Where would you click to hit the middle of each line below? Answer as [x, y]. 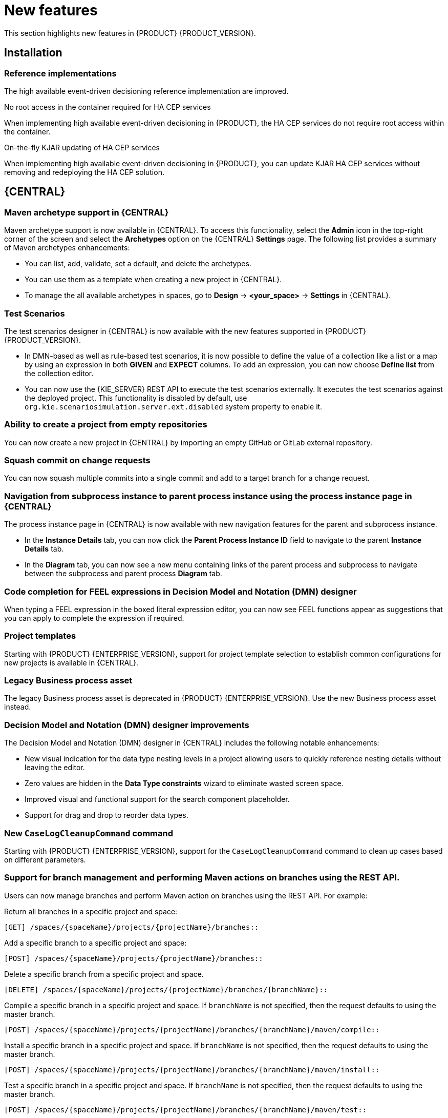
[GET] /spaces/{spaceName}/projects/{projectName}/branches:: [132, 927]
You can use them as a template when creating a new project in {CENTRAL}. [153, 280]
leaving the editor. [55, 768]
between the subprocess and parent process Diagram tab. [123, 574]
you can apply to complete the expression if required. [94, 618]
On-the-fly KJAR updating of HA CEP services [82, 147]
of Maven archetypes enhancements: [67, 248]
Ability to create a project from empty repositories [106, 425]
